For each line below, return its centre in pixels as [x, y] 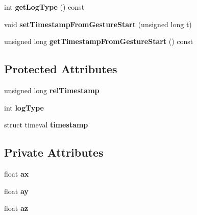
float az [16, 208]
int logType [24, 107]
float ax [17, 173]
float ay [16, 191]
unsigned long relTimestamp [52, 90]
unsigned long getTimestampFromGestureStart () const [99, 41]
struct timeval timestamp [46, 125]
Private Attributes [54, 152]
